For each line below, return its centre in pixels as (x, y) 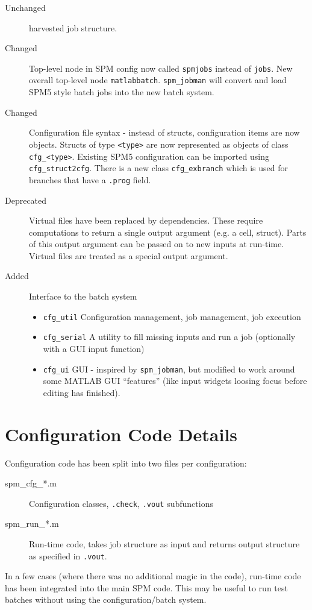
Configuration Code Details (121, 434)
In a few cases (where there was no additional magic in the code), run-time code (153, 576)
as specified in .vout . (68, 555)
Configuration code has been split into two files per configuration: (126, 463)
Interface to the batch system (83, 296)
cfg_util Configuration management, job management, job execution (172, 316)
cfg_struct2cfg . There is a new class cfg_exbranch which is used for (159, 168)
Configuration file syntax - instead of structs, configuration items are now (164, 132)
